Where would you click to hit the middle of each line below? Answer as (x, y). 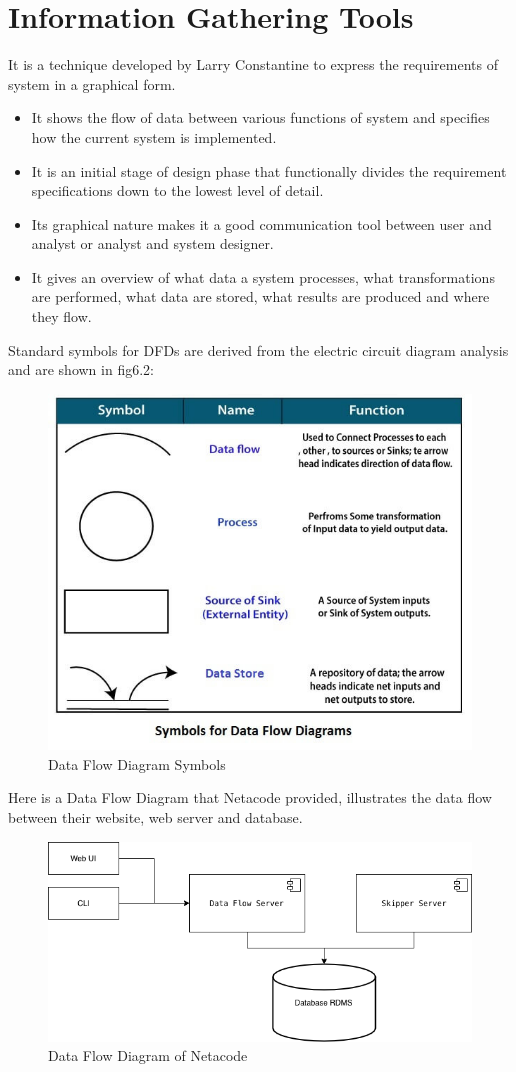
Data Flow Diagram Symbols (137, 763)
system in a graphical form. (92, 83)
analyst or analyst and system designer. (152, 243)
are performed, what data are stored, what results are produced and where (260, 296)
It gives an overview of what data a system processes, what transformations (263, 276)
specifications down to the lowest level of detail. (177, 190)
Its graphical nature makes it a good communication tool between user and (261, 223)
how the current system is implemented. (154, 136)
